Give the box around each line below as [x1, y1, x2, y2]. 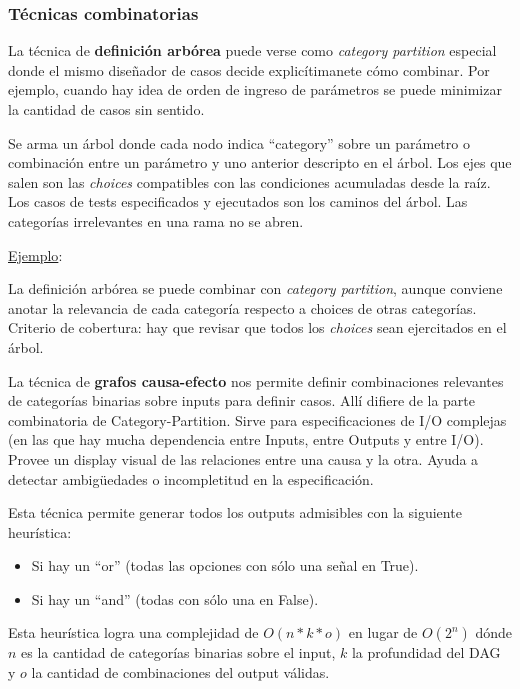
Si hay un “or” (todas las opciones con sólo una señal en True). [31, 555, 419, 576]
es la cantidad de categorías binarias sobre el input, [21, 642, 336, 663]
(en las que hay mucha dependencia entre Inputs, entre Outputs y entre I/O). [8, 429, 484, 450]
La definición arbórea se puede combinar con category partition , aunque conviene [8, 278, 503, 299]
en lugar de [348, 622, 418, 643]
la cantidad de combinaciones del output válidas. [31, 662, 330, 683]
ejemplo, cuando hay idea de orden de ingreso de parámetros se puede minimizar [8, 79, 502, 100]
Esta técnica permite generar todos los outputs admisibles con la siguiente [8, 502, 462, 523]
